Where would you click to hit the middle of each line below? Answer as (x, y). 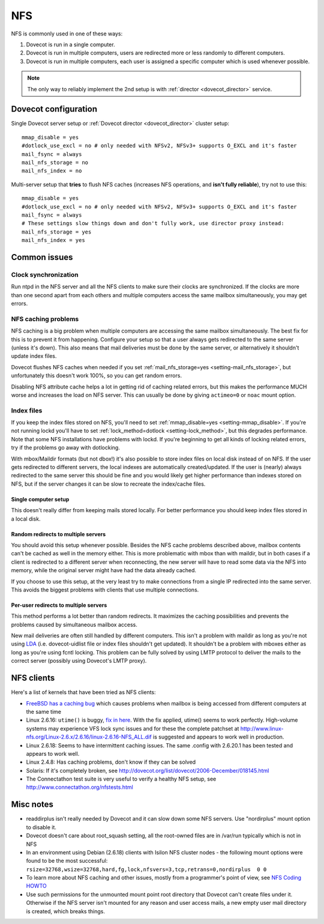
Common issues (42, 257)
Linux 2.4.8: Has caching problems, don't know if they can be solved (111, 762)
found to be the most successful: (67, 861)
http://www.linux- (262, 728)
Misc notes (32, 805)
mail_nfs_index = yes (53, 240)
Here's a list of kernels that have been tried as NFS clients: (83, 692)
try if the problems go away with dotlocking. (65, 448)
